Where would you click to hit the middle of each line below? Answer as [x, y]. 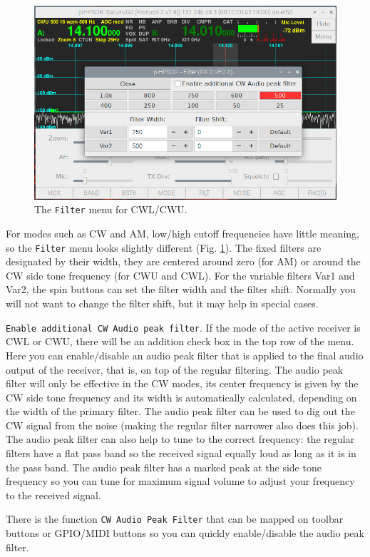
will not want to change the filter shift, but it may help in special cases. [162, 303]
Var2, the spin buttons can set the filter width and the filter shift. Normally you [181, 289]
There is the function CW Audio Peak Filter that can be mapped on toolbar [175, 519]
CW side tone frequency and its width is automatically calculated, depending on [181, 397]
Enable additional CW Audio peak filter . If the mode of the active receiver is [183, 327]
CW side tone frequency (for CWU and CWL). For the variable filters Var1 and [180, 275]
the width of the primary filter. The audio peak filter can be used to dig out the [180, 411]
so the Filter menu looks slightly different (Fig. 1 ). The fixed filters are [164, 247]
